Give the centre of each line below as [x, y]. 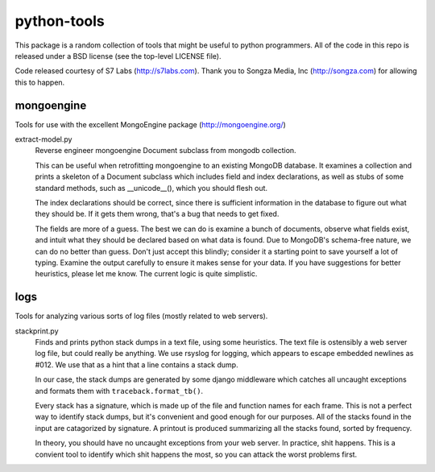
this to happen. [40, 82]
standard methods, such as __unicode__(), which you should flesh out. [151, 188]
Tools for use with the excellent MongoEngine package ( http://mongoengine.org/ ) [150, 124]
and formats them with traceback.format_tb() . [119, 391]
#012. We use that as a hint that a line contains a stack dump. [137, 364]
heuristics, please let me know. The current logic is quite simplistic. [146, 274]
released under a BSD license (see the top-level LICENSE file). [118, 56]
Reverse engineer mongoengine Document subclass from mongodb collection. [166, 151]
